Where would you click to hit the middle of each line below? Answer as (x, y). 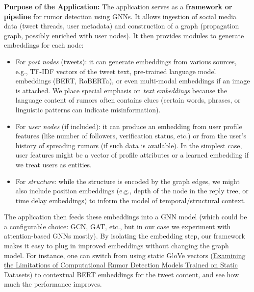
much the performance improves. (53, 284)
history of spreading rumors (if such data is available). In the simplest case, (129, 145)
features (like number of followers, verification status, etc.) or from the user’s (131, 136)
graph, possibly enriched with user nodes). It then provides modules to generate (124, 35)
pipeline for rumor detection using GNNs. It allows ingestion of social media (120, 16)
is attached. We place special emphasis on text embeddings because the (121, 90)
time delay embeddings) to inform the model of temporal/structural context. (131, 200)
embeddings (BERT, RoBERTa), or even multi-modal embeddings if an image (133, 81)
